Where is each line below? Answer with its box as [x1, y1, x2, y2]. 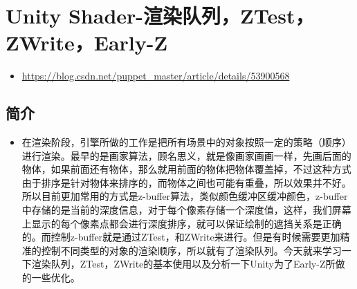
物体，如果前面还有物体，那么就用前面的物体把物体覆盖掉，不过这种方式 [21, 162, 351, 176]
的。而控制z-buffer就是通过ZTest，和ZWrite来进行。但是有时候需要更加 [21, 230, 340, 244]
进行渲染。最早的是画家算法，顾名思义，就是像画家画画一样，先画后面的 [21, 148, 351, 162]
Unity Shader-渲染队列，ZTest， [6, 1, 315, 30]
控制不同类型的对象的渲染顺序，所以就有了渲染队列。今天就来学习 [41, 243, 342, 257]
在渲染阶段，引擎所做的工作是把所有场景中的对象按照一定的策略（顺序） [21, 135, 351, 149]
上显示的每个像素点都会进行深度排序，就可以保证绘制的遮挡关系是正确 [21, 216, 342, 230]
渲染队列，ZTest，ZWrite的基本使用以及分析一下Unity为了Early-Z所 [31, 257, 336, 271]
